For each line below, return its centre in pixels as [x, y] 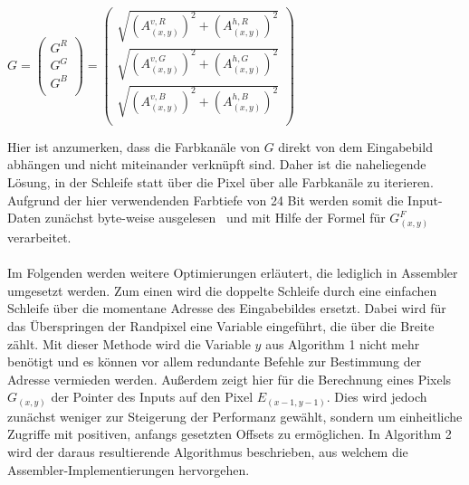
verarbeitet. [39, 237]
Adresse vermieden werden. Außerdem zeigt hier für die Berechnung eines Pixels [230, 379]
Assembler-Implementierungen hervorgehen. [129, 469]
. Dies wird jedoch [377, 397]
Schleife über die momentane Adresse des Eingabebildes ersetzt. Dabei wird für [227, 308]
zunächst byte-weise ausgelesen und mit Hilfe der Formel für [215, 218]
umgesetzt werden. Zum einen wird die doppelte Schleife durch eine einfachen [222, 290]
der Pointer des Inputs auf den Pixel [152, 397]
